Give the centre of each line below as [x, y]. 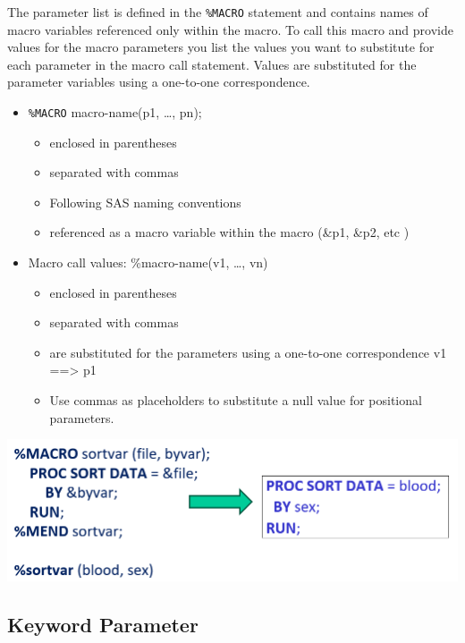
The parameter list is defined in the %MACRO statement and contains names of [218, 12]
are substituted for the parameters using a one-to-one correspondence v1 [248, 352]
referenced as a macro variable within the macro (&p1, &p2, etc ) [229, 232]
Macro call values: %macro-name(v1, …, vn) [148, 262]
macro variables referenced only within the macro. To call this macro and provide [230, 29]
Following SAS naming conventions [145, 202]
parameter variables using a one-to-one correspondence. [159, 82]
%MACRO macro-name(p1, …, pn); [115, 112]
